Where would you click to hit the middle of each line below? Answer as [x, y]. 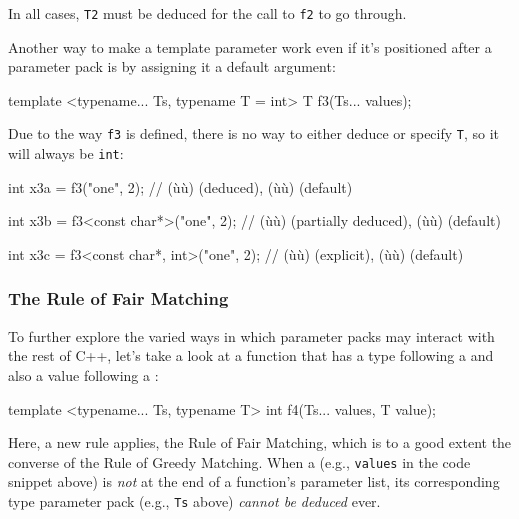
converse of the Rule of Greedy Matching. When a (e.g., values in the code [239, 461]
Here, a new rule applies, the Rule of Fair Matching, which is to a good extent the [260, 442]
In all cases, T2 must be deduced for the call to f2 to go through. [207, 13]
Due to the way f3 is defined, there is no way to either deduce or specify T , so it [254, 133]
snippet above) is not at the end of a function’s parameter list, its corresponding [254, 481]
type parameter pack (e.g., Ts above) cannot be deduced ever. [194, 500]
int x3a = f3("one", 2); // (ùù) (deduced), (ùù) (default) [180, 186]
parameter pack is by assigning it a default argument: [172, 66]
